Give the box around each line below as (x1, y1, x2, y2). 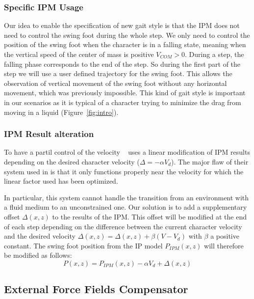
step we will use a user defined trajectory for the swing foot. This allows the (4, 68, 232, 79)
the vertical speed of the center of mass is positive (4, 49, 154, 59)
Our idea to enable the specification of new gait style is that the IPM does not (4, 20, 240, 30)
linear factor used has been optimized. (4, 176, 118, 186)
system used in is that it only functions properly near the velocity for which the (4, 166, 244, 176)
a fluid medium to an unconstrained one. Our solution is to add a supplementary (4, 202, 247, 212)
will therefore (204, 240, 244, 250)
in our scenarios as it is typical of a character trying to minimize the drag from (4, 97, 241, 107)
